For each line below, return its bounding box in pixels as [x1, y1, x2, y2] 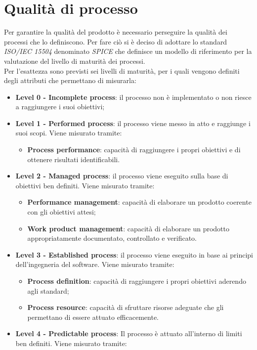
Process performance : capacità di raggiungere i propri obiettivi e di [27, 144, 241, 155]
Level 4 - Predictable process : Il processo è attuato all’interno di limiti [15, 328, 242, 339]
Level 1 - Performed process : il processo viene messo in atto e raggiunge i [15, 118, 251, 128]
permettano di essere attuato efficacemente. [27, 311, 159, 322]
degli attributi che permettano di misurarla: [4, 75, 136, 86]
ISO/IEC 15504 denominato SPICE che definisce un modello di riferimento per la [4, 46, 252, 56]
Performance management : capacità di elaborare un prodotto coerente [27, 197, 252, 207]
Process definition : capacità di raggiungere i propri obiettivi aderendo [27, 276, 246, 286]
